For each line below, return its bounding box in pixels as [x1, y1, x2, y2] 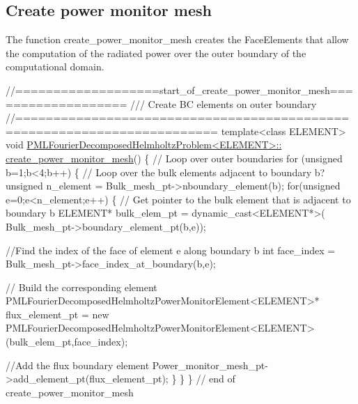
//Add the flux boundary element [6, 357, 150, 372]
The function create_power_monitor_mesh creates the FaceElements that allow [6, 32, 349, 47]
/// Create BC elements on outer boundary [130, 96, 317, 111]
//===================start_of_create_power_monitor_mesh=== [6, 82, 353, 97]
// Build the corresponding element [6, 279, 157, 294]
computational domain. [6, 59, 104, 74]
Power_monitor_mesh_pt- [152, 357, 268, 372]
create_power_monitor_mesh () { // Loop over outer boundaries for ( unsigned [6, 150, 343, 165]
